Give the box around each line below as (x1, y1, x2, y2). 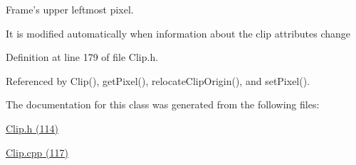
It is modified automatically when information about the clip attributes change (6, 25, 351, 40)
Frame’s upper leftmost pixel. (6, 2, 134, 16)
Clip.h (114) (6, 120, 58, 135)
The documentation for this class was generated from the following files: (6, 97, 320, 112)
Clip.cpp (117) (6, 144, 68, 159)
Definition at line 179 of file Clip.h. (6, 50, 159, 64)
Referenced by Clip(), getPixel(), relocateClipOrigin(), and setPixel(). (6, 73, 310, 88)
